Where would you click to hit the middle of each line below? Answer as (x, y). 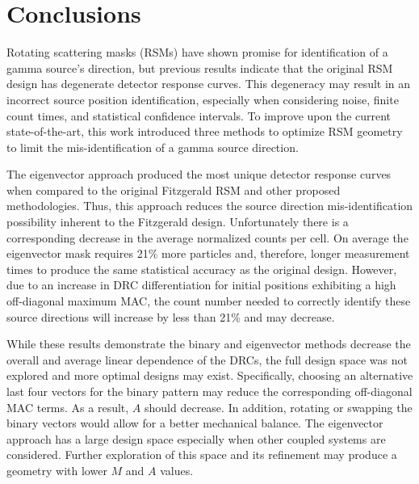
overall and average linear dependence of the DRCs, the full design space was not (207, 359)
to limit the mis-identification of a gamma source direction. (153, 147)
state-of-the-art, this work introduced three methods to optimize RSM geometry (205, 131)
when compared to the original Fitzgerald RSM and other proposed (174, 189)
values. (177, 470)
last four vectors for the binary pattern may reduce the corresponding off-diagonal (209, 391)
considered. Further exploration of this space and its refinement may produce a (202, 455)
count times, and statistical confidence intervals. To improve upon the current (199, 115)
